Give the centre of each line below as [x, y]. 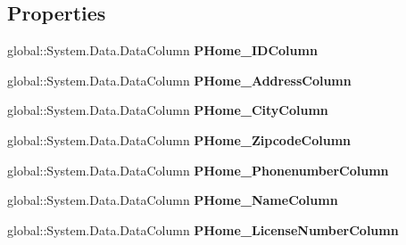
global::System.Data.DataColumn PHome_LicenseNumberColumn [203, 229]
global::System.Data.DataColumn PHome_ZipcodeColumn [179, 139]
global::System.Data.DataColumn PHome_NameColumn [173, 200]
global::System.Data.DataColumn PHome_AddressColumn [179, 80]
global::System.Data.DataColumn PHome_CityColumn [168, 110]
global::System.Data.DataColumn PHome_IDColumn [162, 50]
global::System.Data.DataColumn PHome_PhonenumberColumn [198, 170]
